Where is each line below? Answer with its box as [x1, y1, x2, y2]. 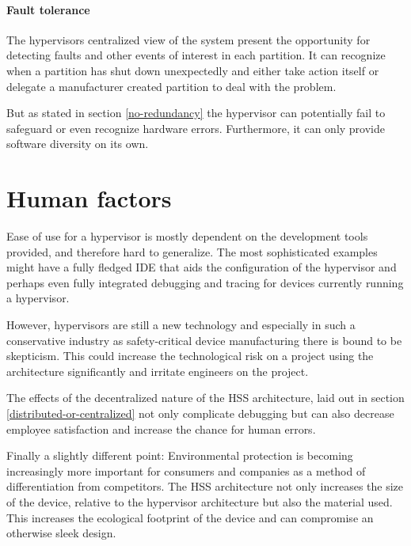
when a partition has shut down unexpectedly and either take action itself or [6, 62, 379, 78]
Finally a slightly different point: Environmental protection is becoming [6, 447, 353, 464]
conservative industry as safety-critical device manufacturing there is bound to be [6, 332, 402, 348]
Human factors [6, 182, 172, 214]
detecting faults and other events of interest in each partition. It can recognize [6, 47, 386, 63]
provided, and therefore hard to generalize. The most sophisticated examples [6, 243, 378, 260]
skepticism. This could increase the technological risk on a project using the [6, 347, 374, 364]
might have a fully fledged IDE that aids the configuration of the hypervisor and [6, 259, 397, 275]
